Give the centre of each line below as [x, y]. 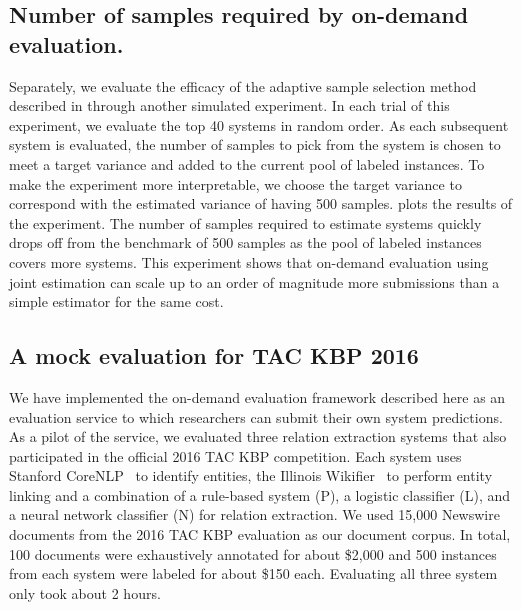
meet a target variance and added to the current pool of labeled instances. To [247, 163]
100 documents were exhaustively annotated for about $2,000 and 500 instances [253, 553]
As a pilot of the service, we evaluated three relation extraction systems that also [258, 436]
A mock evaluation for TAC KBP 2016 [214, 355]
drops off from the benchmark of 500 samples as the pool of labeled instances [245, 242]
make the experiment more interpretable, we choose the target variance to [235, 183]
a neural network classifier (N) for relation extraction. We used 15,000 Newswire [254, 514]
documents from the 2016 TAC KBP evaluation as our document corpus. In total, [260, 534]
